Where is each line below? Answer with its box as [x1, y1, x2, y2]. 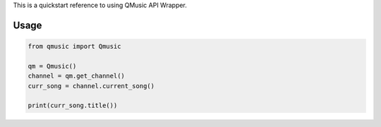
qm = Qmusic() [28, 62, 77, 70]
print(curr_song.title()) [28, 102, 118, 109]
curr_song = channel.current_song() [28, 82, 155, 90]
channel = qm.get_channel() [28, 72, 125, 80]
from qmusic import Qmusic [28, 42, 121, 50]
